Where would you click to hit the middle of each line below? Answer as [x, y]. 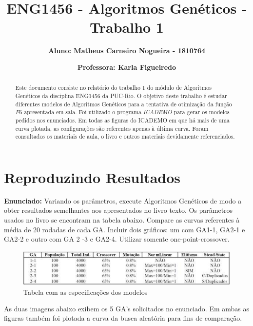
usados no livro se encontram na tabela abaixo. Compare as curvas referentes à [122, 220]
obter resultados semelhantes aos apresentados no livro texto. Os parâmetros [118, 210]
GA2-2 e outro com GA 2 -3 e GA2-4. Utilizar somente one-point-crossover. [117, 239]
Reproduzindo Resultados [92, 177]
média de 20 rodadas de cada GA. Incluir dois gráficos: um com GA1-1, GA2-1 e [125, 229]
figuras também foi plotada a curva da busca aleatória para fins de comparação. [123, 318]
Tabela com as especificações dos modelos [86, 292]
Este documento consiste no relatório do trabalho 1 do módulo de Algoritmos [113, 88]
